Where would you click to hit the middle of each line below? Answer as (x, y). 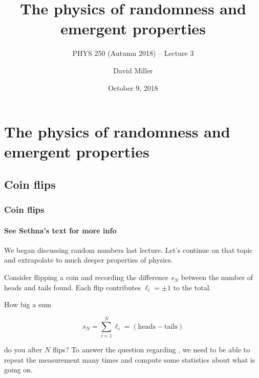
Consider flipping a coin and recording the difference (87, 277)
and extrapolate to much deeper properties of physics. (89, 260)
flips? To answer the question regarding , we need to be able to (151, 349)
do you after (23, 349)
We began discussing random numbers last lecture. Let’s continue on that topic (128, 250)
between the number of (217, 277)
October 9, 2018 (133, 87)
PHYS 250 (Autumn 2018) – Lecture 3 (133, 53)
